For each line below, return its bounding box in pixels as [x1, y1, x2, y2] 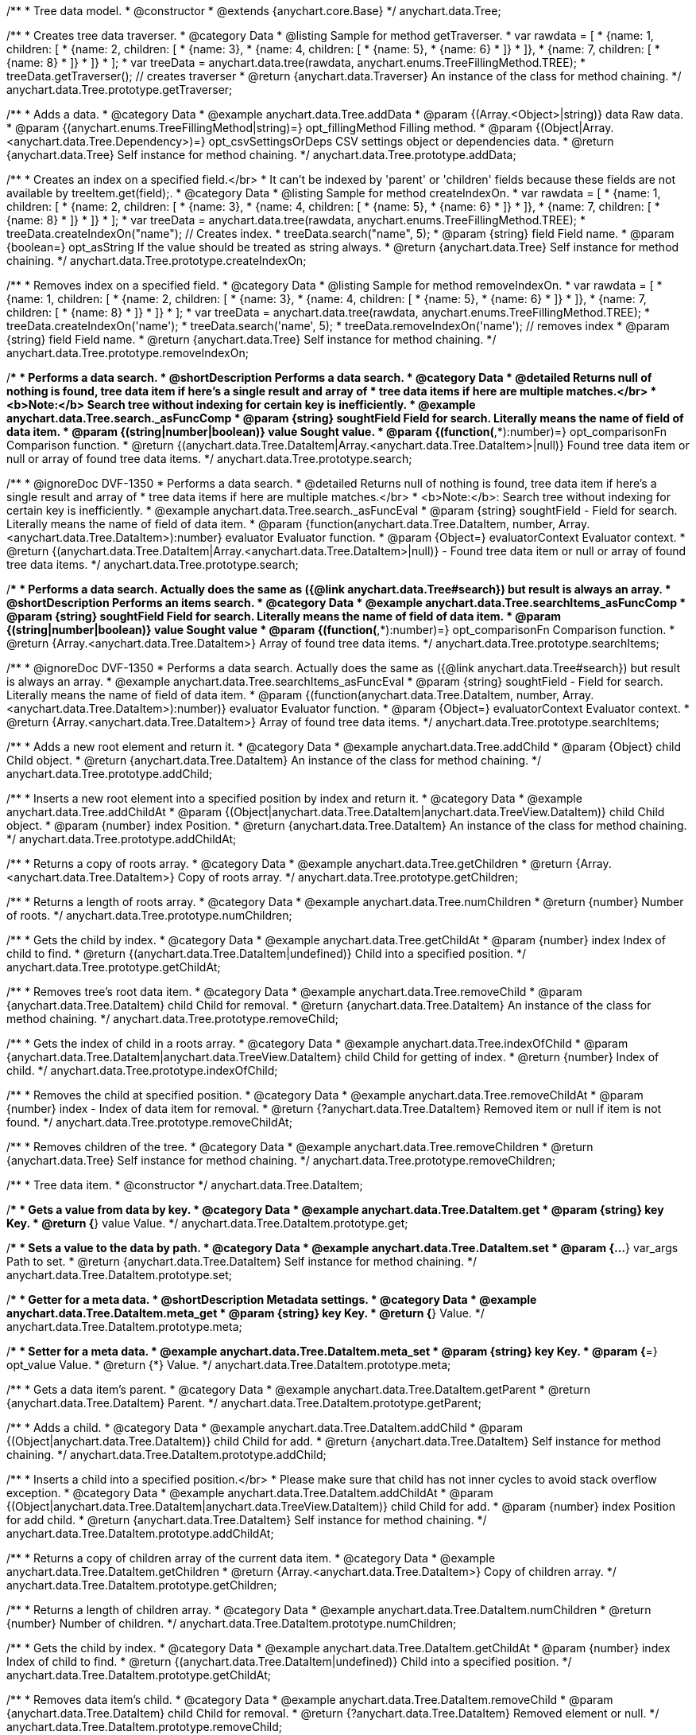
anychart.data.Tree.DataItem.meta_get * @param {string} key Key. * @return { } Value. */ [6, 1306, 485, 1320]
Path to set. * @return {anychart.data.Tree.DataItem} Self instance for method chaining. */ [6, 1255, 478, 1268]
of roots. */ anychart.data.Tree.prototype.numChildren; [6, 908, 292, 922]
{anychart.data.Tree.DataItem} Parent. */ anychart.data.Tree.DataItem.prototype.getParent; [6, 1396, 481, 1410]
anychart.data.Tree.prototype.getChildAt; [6, 960, 221, 974]
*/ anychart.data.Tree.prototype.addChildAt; [6, 832, 237, 846]
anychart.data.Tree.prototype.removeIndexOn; [6, 346, 249, 360]
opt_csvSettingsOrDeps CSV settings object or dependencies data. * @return [208, 134, 614, 148]
